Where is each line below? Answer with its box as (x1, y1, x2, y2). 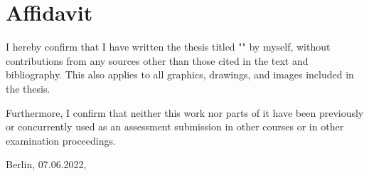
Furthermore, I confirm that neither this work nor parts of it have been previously (6, 105, 364, 120)
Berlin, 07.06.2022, (6, 157, 87, 172)
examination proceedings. (6, 133, 116, 147)
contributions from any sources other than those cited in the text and (6, 53, 309, 68)
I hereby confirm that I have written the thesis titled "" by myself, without (6, 39, 331, 54)
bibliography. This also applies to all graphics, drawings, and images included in (6, 67, 354, 82)
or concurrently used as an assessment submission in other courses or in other (6, 119, 344, 134)
